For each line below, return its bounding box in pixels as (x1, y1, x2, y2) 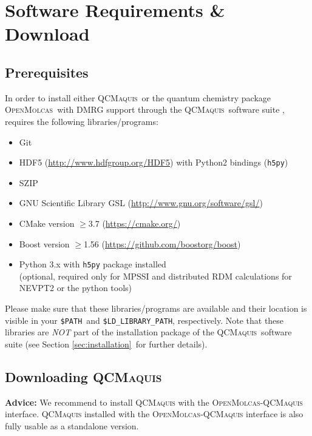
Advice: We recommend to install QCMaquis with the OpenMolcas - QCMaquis (5, 395, 303, 408)
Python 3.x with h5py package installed (19, 258, 166, 270)
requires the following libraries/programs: (5, 115, 158, 127)
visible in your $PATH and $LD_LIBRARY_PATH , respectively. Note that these (5, 314, 284, 326)
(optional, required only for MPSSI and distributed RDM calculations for (19, 269, 292, 282)
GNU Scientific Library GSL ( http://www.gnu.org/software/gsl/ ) (19, 196, 263, 209)
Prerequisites (5, 62, 89, 81)
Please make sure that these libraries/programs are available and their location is (5, 302, 307, 315)
